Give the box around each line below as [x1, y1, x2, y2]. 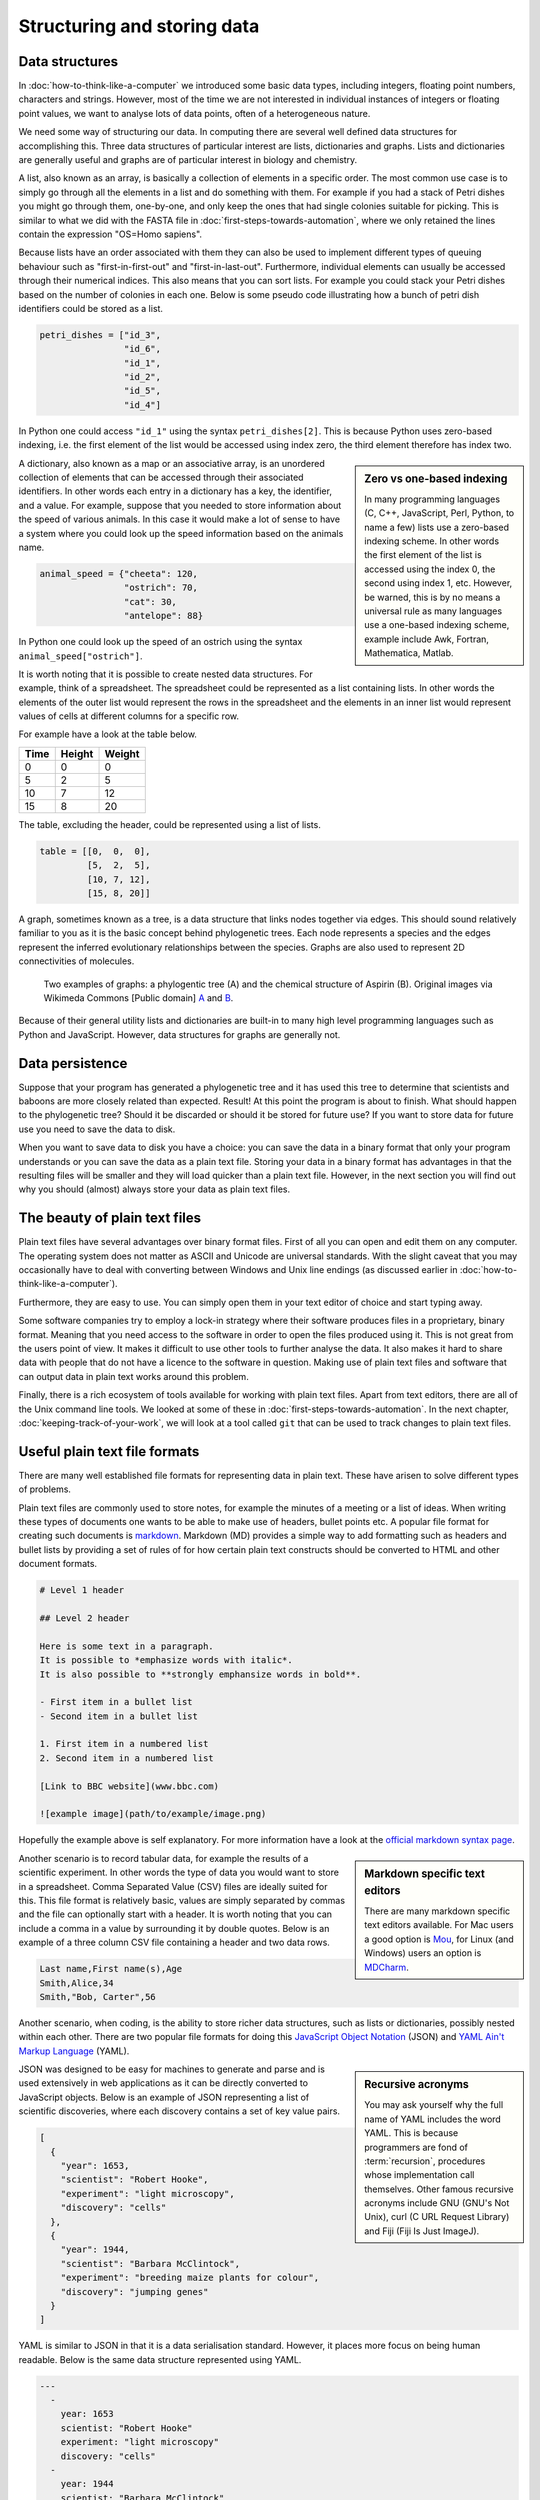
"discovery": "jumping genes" [60, 2286, 209, 2297]
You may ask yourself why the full [364, 2099, 504, 2111]
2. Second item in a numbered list [39, 1752, 214, 1764]
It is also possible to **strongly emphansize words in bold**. [39, 1668, 362, 1680]
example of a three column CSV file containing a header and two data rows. [18, 1936, 330, 1949]
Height [60, 746, 94, 760]
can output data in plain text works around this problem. [18, 1370, 249, 1382]
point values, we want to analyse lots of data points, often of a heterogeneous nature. [18, 107, 371, 119]
